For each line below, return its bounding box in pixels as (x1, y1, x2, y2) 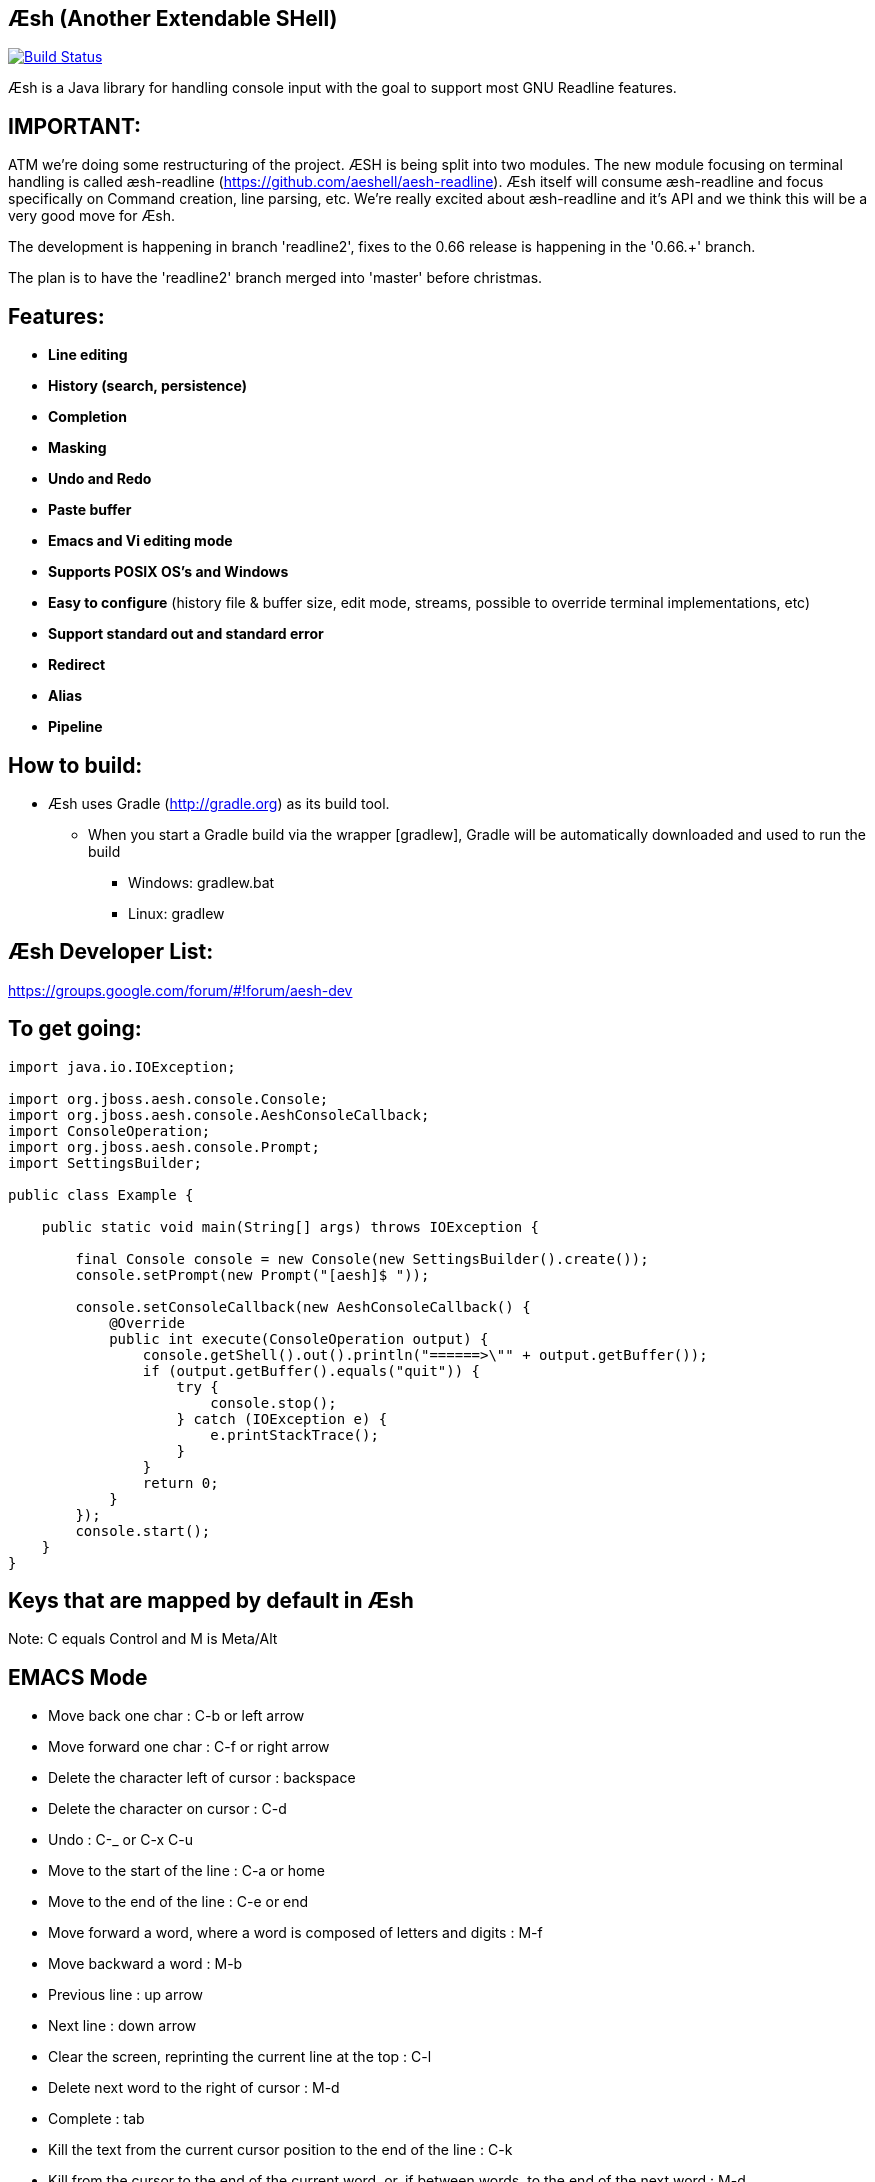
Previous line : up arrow (48, 1986, 204, 2004)
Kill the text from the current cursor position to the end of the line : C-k (48, 2141, 513, 2159)
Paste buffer (48, 501, 132, 519)
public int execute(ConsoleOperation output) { (109, 1330, 489, 1347)
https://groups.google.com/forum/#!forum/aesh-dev (8, 981, 353, 999)
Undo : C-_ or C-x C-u (48, 1831, 194, 1849)
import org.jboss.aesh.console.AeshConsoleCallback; (8, 1106, 430, 1123)
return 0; (142, 1474, 219, 1491)
